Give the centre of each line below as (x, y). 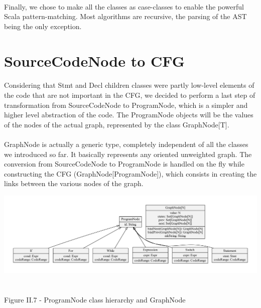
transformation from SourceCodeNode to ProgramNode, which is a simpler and (126, 105)
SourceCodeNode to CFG (94, 60)
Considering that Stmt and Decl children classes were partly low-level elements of (129, 85)
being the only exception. (43, 26)
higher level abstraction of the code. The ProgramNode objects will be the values (129, 115)
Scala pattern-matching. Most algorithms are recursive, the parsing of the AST (125, 16)
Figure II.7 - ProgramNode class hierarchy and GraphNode (95, 299)
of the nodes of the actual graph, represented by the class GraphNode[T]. (117, 124)
